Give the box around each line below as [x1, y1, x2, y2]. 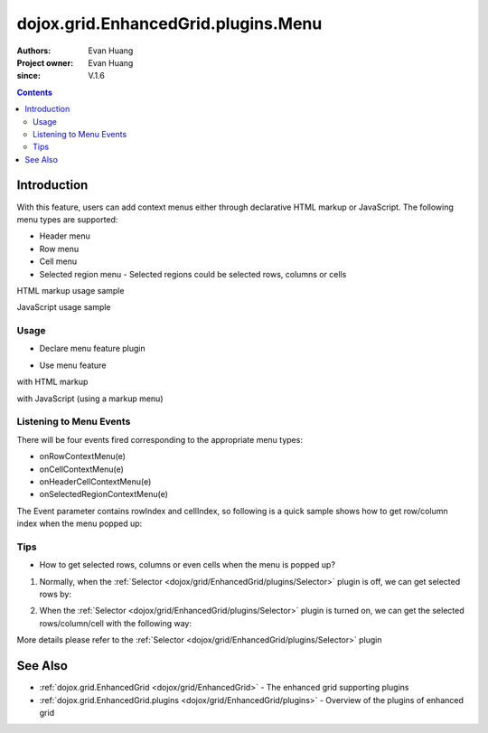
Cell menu [39, 256, 78, 267]
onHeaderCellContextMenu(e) [39, 475, 152, 487]
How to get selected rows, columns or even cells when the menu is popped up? [39, 559, 336, 570]
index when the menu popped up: [16, 518, 143, 529]
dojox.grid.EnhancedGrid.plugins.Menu [16, 14, 323, 33]
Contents [16, 87, 53, 98]
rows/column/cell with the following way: [39, 617, 192, 628]
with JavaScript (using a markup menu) [16, 393, 164, 404]
